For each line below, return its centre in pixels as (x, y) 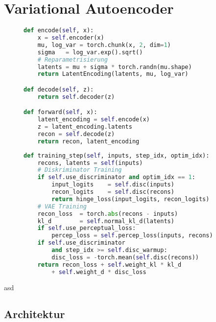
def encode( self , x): (59, 31)
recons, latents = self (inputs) (90, 163)
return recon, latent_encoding (88, 141)
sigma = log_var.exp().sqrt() (90, 52)
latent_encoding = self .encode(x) (94, 120)
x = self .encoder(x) (71, 38)
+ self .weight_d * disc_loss (99, 272)
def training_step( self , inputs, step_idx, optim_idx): (117, 155)
